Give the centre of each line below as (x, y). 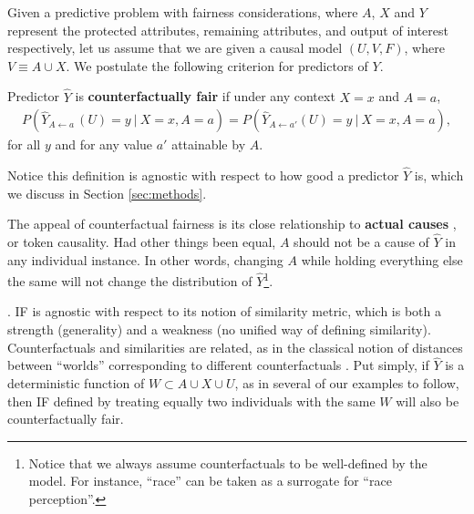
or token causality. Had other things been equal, (142, 242)
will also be (428, 401)
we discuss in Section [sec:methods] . (107, 193)
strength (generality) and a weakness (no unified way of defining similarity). (219, 329)
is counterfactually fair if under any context (205, 96)
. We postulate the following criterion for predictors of (217, 65)
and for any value (104, 144)
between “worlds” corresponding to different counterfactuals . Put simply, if (218, 365)
